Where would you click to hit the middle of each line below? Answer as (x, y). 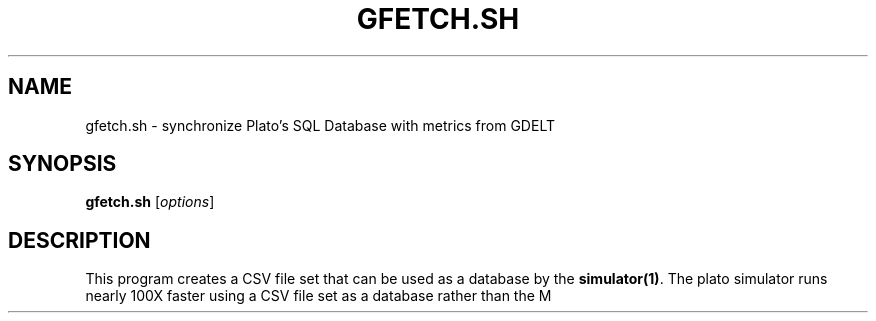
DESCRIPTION (79, 240)
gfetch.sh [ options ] (150, 202)
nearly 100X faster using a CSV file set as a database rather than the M (318, 296)
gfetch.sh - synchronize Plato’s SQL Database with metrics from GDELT (320, 125)
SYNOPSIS (62, 164)
